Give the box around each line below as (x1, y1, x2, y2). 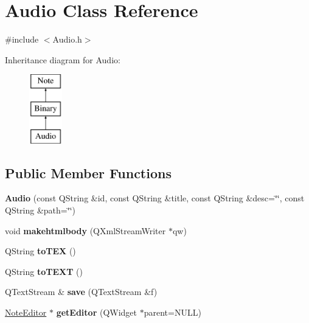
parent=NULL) (144, 306, 201, 319)
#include (5, 33, 39, 46)
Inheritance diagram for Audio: (5, 53, 120, 66)
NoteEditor (5, 306, 47, 319)
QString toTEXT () (5, 265, 83, 277)
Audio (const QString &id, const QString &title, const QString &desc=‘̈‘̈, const (5, 192, 305, 204)
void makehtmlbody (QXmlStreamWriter (5, 224, 166, 237)
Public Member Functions (5, 163, 172, 182)
